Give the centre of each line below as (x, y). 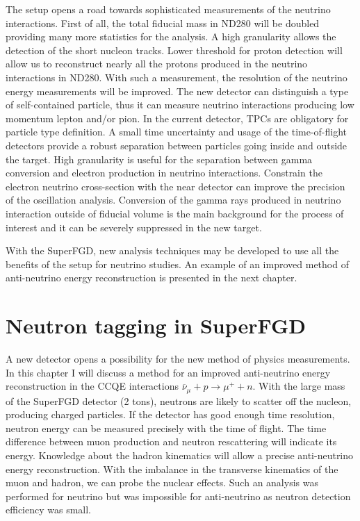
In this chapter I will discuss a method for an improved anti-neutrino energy (168, 372)
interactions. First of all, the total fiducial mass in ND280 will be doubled (163, 23)
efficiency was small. (49, 510)
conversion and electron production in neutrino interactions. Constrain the (164, 173)
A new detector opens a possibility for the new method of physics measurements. (178, 358)
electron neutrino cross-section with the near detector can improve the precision (175, 186)
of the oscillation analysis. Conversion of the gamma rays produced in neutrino (173, 200)
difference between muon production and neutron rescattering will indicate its (171, 441)
